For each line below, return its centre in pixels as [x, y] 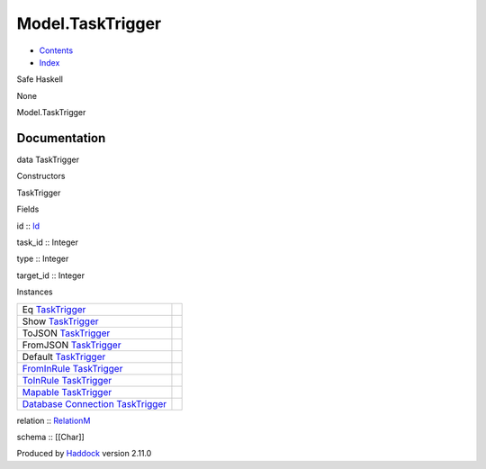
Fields [28, 209]
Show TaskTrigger [60, 321]
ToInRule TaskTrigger [67, 380]
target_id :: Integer [51, 275]
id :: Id [28, 226]
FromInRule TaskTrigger [72, 368]
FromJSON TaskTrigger [72, 345]
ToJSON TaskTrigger [66, 333]
